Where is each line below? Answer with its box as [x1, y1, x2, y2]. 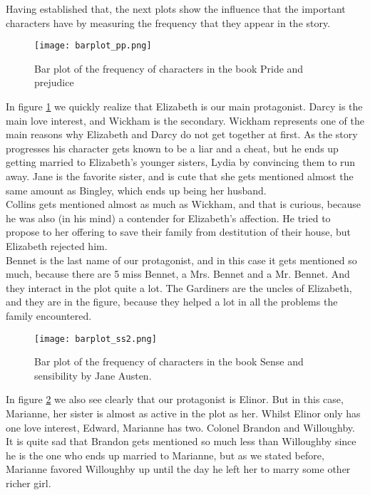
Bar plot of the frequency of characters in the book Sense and [34, 354, 304, 369]
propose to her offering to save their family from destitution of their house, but [6, 224, 351, 239]
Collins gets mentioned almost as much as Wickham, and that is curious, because [6, 197, 361, 212]
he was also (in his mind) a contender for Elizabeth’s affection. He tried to [6, 210, 331, 225]
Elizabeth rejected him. [6, 238, 108, 253]
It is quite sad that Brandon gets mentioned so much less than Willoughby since [6, 434, 356, 449]
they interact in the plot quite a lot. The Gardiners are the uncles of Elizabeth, [6, 280, 352, 295]
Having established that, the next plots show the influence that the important [6, 1, 346, 16]
